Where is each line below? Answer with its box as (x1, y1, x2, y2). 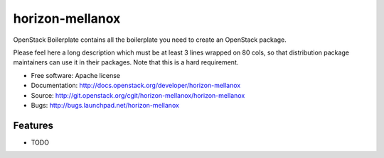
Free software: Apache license (31, 71, 121, 79)
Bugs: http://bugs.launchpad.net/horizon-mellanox (31, 101, 179, 109)
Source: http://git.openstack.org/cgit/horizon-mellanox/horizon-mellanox (31, 91, 245, 99)
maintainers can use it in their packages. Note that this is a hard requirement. (13, 58, 239, 67)
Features (13, 119, 53, 131)
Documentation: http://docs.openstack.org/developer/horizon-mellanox (31, 81, 241, 90)
